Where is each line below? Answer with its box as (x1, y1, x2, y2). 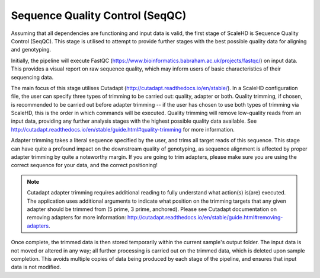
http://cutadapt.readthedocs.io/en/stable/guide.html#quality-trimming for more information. (11, 126, 235, 133)
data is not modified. (11, 264, 62, 271)
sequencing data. (11, 74, 53, 81)
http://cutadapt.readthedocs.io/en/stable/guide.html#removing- (127, 214, 283, 221)
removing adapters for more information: (27, 214, 126, 221)
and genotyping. (11, 46, 52, 53)
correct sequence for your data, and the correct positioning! (11, 162, 158, 169)
